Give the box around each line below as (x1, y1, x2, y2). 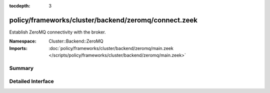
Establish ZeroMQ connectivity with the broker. (9, 29, 106, 35)
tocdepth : (9, 3, 30, 8)
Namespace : (9, 38, 37, 44)
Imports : (9, 45, 27, 51)
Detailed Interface (9, 78, 54, 85)
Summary (9, 64, 34, 71)
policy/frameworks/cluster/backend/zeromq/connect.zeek (9, 15, 197, 24)
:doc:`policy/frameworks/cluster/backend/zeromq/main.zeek (48, 45, 173, 51)
